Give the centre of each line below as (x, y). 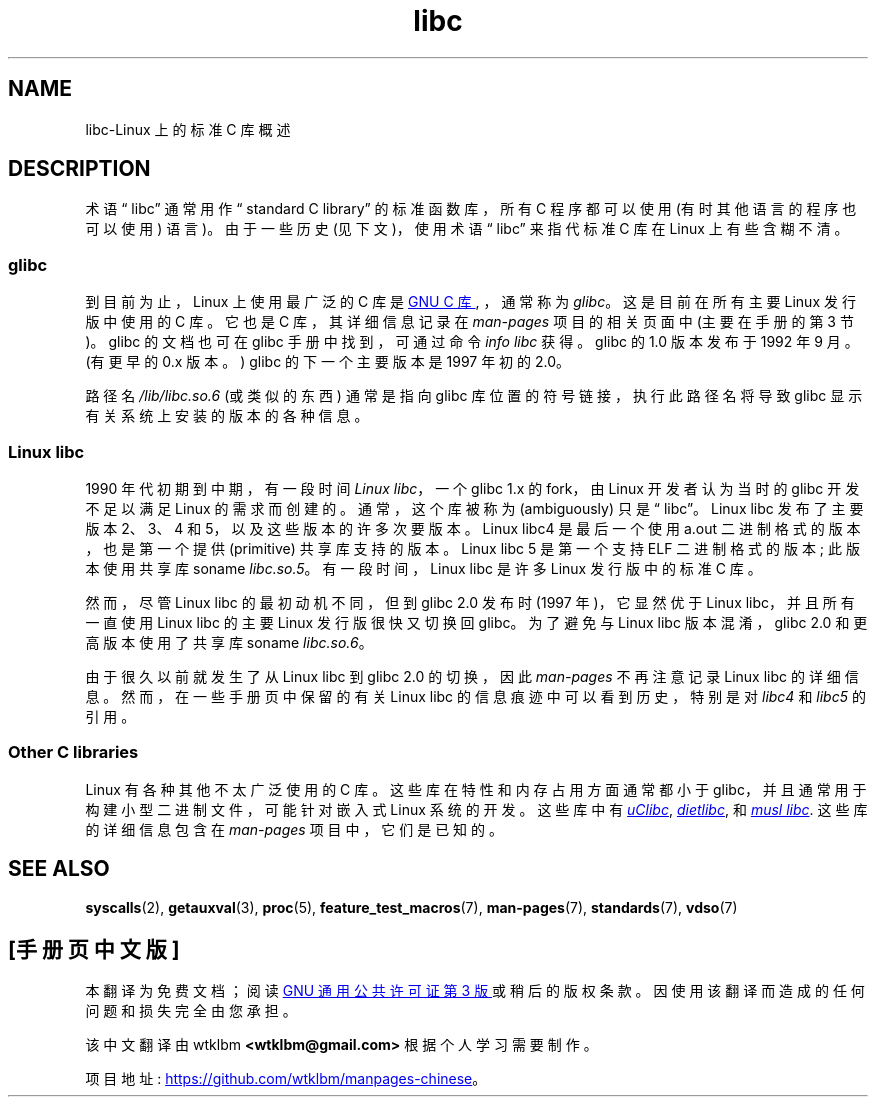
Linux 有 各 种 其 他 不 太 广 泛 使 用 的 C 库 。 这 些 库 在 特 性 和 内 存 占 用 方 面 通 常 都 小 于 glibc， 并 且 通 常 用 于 (476, 789)
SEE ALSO (59, 869)
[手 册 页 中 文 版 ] (94, 949)
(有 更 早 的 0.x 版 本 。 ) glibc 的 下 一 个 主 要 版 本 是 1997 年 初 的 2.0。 (328, 362)
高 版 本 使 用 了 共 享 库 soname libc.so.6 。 (229, 642)
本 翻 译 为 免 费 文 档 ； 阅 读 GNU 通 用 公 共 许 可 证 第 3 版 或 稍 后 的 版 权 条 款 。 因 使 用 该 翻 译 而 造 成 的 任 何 (475, 991)
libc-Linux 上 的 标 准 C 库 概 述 (188, 129)
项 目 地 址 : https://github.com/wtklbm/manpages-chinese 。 (286, 1079)
